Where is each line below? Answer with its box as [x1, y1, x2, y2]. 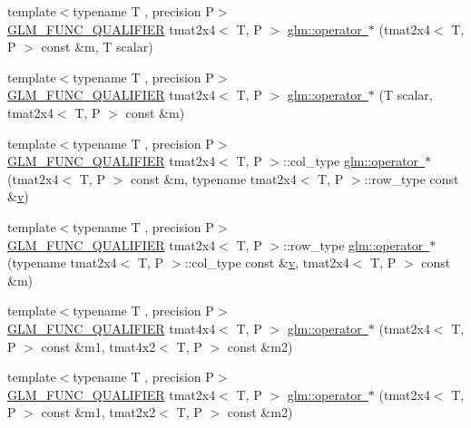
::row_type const [364, 169, 459, 188]
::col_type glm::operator [283, 151, 419, 170]
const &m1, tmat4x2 [41, 336, 156, 355]
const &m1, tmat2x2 [41, 403, 156, 422]
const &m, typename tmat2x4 [130, 169, 297, 188]
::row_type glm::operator [283, 235, 424, 254]
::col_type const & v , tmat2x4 [184, 253, 349, 272]
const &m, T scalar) [41, 37, 153, 56]
